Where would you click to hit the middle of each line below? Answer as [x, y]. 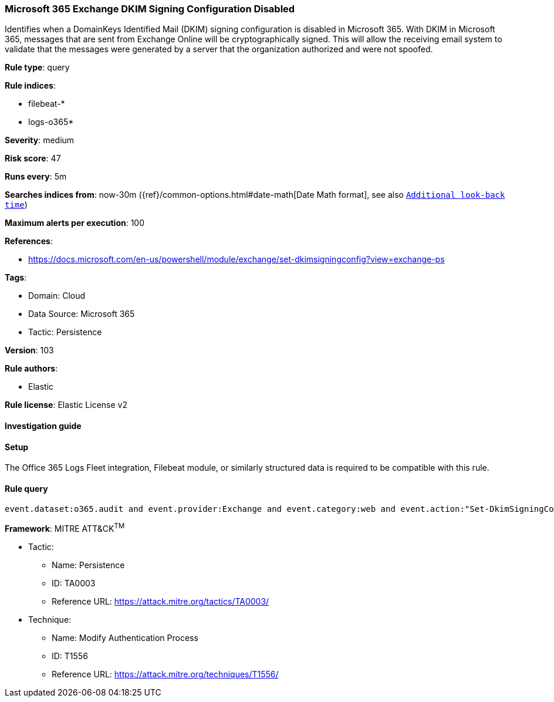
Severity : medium [40, 140]
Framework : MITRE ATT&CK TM [65, 528]
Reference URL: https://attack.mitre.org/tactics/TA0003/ [161, 602]
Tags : [16, 278]
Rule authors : [31, 369]
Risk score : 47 [33, 158]
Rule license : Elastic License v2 [66, 405]
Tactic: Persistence [65, 332]
